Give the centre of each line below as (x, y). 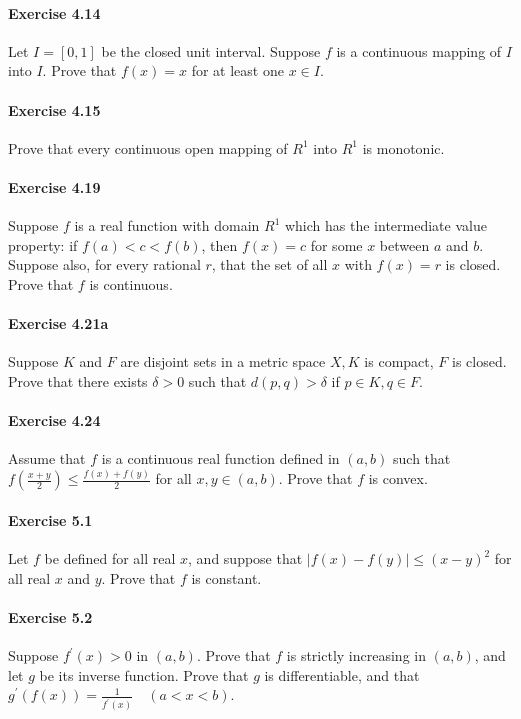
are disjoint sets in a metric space (223, 361)
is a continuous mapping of (419, 50)
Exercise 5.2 (50, 616)
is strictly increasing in (356, 655)
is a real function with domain (167, 225)
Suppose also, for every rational (104, 264)
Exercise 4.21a (58, 323)
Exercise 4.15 (54, 109)
